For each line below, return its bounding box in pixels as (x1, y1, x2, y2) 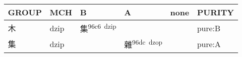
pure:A (197, 38, 221, 50)
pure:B (197, 22, 221, 34)
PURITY (197, 6, 234, 18)
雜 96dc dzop (124, 37, 163, 51)
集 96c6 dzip (80, 21, 117, 35)
